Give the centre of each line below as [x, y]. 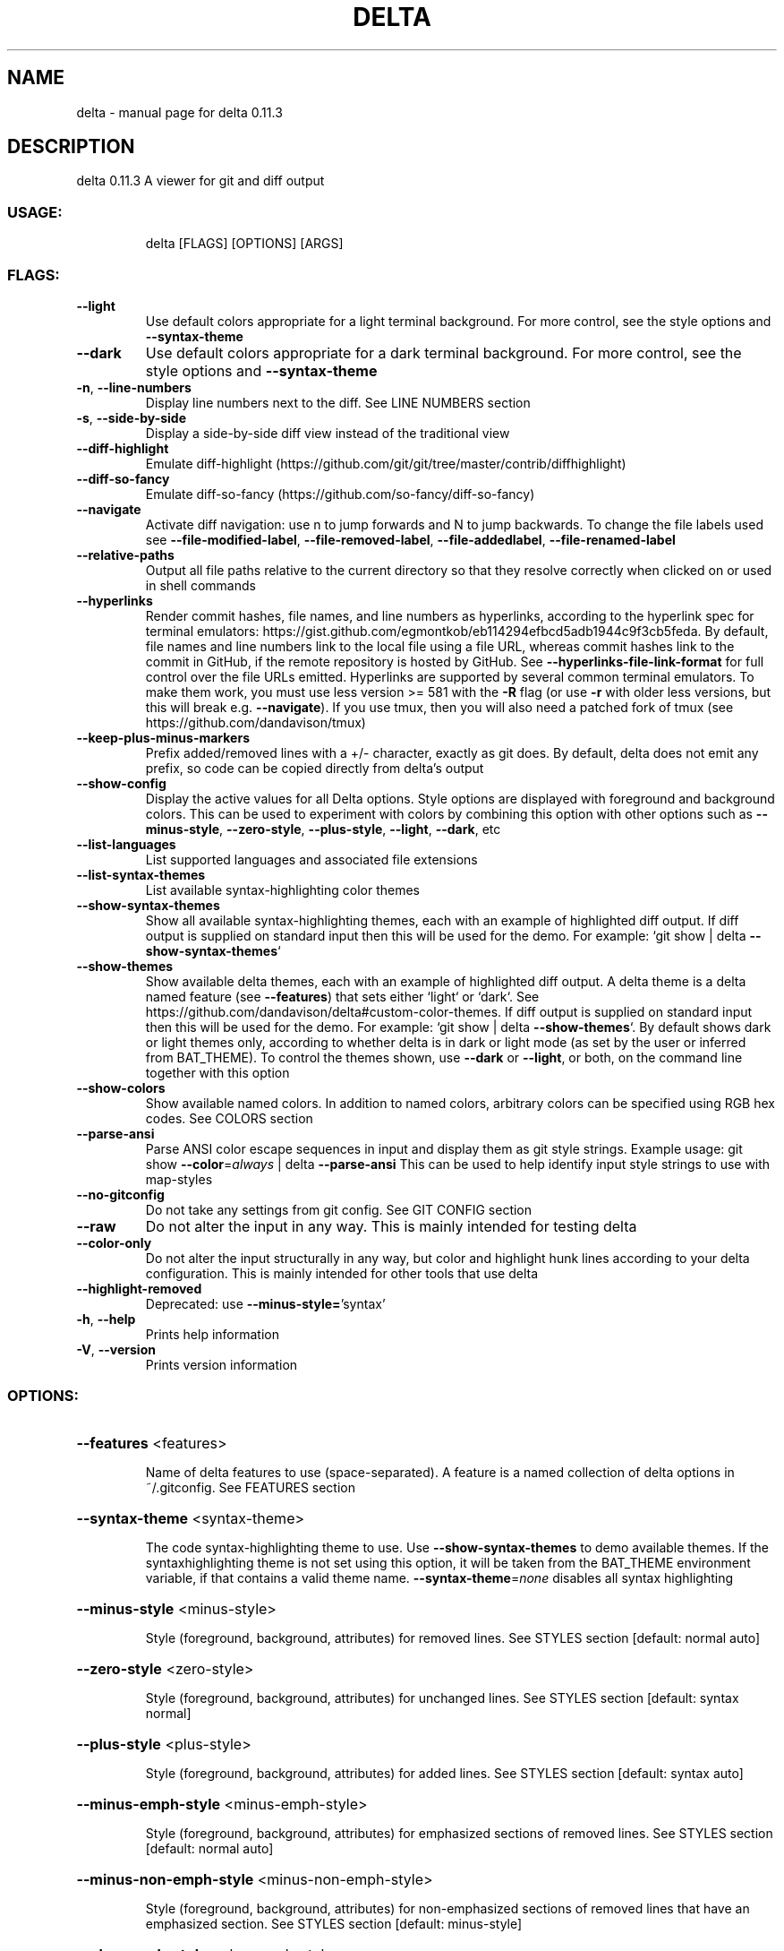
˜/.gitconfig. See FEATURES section [250, 1487]
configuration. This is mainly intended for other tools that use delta [342, 1273]
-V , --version [116, 1349]
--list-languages [126, 844]
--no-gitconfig [120, 1194]
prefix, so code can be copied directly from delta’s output [315, 768]
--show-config [121, 783]
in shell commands [200, 585]
